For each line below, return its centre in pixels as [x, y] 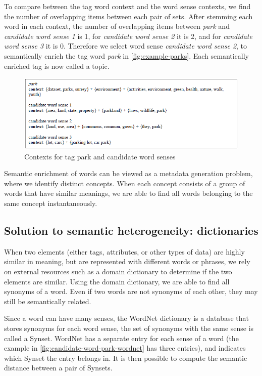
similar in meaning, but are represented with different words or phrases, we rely [127, 261]
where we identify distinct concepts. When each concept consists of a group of [125, 183]
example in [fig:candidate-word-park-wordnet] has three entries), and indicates [125, 348]
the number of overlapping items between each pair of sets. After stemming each [128, 16]
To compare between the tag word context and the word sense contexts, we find [127, 6]
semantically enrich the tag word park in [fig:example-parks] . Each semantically [126, 55]
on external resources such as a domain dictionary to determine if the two [118, 271]
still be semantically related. [48, 301]
